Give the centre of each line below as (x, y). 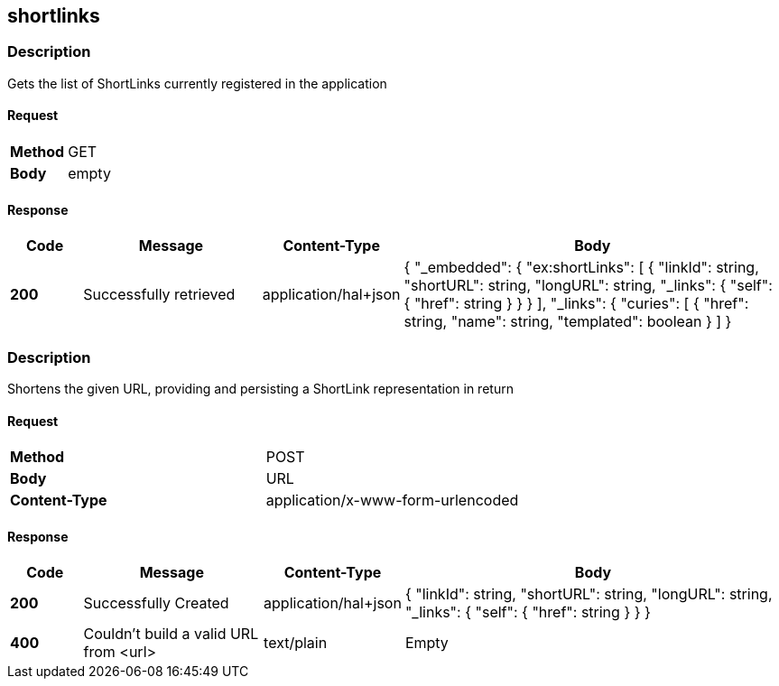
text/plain (296, 643)
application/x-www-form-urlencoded (392, 501)
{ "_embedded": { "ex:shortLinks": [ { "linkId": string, (581, 268)
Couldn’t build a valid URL (171, 634)
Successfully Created (156, 603)
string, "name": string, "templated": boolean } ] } (568, 322)
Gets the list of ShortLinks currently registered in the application (197, 83)
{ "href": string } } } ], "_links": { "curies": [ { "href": (576, 304)
